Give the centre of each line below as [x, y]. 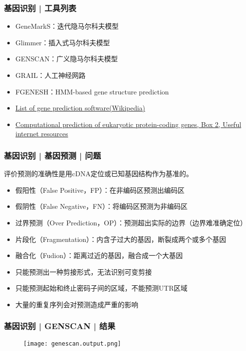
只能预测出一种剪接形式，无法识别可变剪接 [84, 271]
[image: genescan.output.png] [72, 343]
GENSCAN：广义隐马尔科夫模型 [66, 59]
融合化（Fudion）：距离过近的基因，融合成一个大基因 [99, 255]
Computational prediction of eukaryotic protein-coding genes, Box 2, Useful [128, 124]
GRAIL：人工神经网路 [50, 75]
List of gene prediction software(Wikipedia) [80, 108]
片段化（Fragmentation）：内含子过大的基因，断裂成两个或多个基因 [121, 239]
